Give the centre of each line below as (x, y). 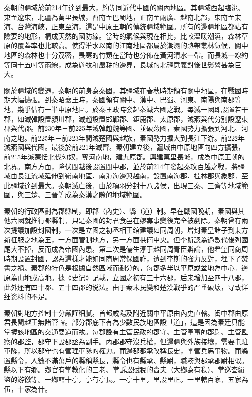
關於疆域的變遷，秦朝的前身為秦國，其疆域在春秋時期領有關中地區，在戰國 (123, 90)
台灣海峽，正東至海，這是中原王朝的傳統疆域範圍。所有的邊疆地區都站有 (133, 26)
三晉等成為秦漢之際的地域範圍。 (95, 195)
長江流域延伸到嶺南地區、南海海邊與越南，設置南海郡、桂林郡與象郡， (129, 176)
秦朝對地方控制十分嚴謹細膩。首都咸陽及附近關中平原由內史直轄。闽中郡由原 (126, 312)
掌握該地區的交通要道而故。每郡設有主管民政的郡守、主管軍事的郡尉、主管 (123, 332)
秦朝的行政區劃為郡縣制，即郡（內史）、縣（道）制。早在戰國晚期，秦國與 (121, 211)
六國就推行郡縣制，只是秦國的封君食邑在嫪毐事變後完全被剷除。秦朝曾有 (126, 220)
